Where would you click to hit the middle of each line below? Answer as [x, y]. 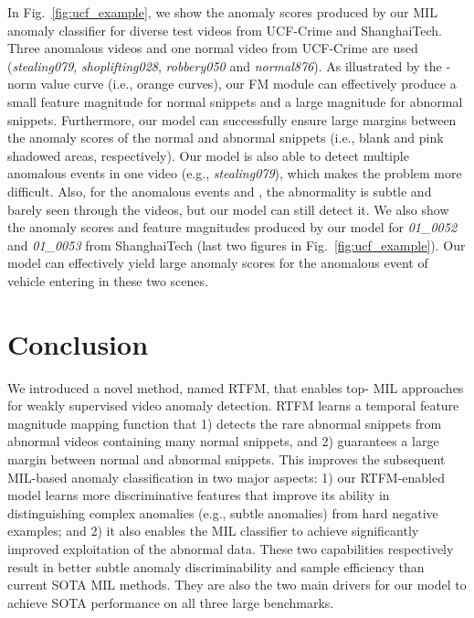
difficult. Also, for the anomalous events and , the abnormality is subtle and [220, 191]
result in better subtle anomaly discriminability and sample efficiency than [216, 566]
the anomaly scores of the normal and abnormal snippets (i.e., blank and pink [226, 138]
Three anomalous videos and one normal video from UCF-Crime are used [213, 48]
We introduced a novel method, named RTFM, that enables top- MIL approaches [236, 387]
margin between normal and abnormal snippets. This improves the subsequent [226, 459]
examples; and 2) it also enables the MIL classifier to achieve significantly [213, 531]
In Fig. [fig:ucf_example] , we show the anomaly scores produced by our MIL [222, 12]
